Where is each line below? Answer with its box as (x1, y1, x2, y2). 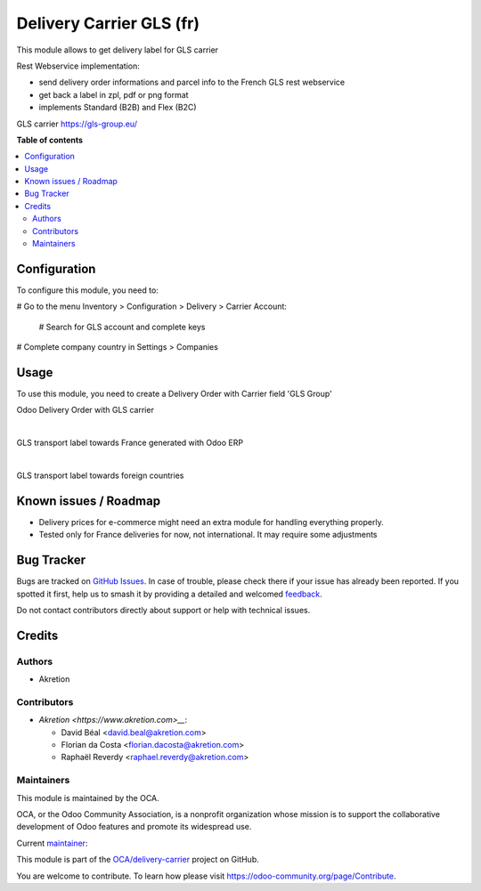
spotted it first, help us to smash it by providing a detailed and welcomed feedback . (16, 588, 322, 599)
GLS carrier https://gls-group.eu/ (16, 118, 138, 129)
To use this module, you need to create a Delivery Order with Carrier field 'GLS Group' (16, 388, 333, 399)
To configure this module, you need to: (16, 285, 159, 296)
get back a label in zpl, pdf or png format (38, 89, 189, 100)
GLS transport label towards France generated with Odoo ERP (16, 437, 244, 449)
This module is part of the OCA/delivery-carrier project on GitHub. (16, 855, 260, 865)
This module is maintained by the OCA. (16, 792, 159, 803)
